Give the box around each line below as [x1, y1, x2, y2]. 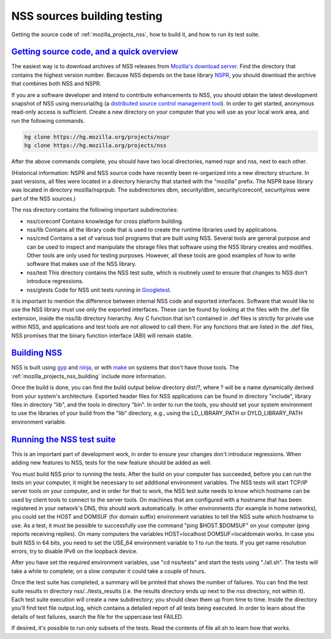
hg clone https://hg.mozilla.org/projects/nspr [24, 133, 170, 141]
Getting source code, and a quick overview [11, 47, 178, 57]
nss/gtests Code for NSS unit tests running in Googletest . [26, 286, 172, 293]
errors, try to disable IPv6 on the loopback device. [11, 548, 138, 555]
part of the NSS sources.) [11, 195, 76, 202]
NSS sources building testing [11, 9, 162, 23]
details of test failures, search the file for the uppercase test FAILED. [11, 613, 183, 620]
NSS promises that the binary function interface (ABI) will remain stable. [11, 331, 193, 339]
